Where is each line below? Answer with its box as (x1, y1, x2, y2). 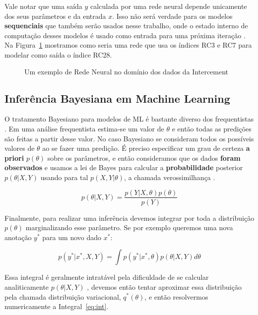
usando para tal (40, 172, 88, 182)
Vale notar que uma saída (4, 1, 82, 11)
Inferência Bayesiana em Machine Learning (4, 90, 230, 106)
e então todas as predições (172, 123, 252, 133)
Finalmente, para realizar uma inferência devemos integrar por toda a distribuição (4, 212, 255, 223)
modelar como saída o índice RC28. (4, 49, 112, 60)
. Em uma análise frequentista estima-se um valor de (4, 123, 164, 133)
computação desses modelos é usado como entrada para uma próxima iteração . (4, 30, 246, 40)
